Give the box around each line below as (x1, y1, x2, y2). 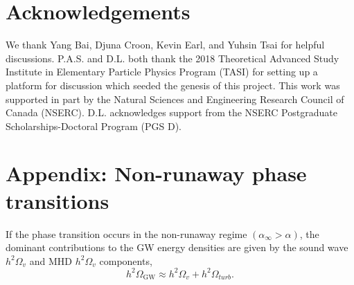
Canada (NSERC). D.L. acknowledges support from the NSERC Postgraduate (6, 105, 337, 120)
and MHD (29, 253, 73, 268)
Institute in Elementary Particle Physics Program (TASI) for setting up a (6, 64, 318, 79)
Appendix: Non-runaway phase (6, 159, 307, 187)
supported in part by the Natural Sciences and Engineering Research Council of (6, 91, 344, 106)
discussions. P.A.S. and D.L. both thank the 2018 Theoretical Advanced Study (6, 50, 339, 65)
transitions (6, 186, 109, 214)
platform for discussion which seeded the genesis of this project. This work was (6, 77, 340, 92)
